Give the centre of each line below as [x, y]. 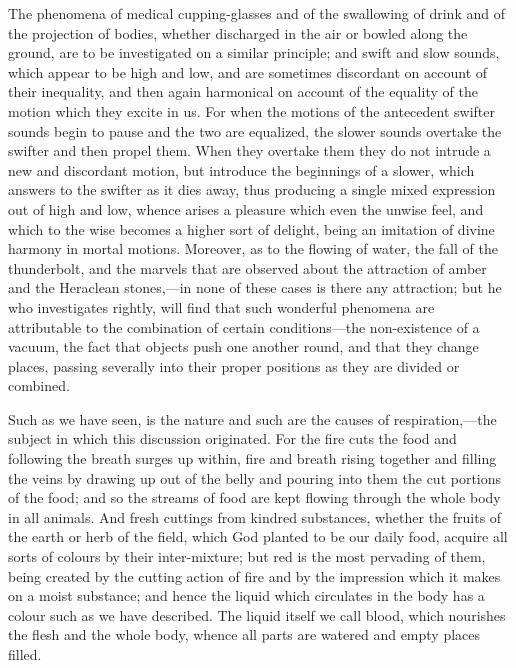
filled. [25, 654]
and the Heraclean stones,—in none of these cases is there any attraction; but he [255, 287]
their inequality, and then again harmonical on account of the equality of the [243, 91]
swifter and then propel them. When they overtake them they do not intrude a [249, 150]
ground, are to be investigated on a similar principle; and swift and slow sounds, [254, 52]
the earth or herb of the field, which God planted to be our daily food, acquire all [258, 536]
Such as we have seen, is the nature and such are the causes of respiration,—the [252, 418]
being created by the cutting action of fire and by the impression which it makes [254, 575]
